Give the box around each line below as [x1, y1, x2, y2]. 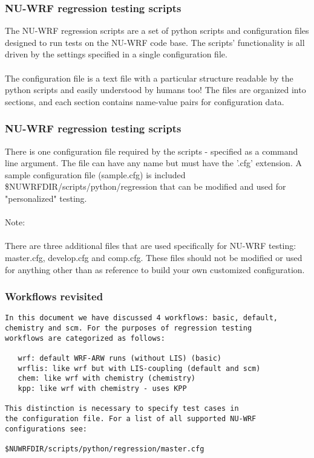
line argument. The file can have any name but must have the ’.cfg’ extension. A [5, 156, 302, 169]
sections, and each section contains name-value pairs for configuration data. [5, 95, 284, 108]
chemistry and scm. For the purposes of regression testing [5, 324, 252, 332]
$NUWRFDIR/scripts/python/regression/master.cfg [5, 444, 204, 453]
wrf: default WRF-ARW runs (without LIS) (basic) [18, 353, 221, 363]
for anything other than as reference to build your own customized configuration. [5, 263, 305, 276]
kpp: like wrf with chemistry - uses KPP [18, 384, 187, 393]
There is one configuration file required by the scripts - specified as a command [5, 144, 298, 157]
